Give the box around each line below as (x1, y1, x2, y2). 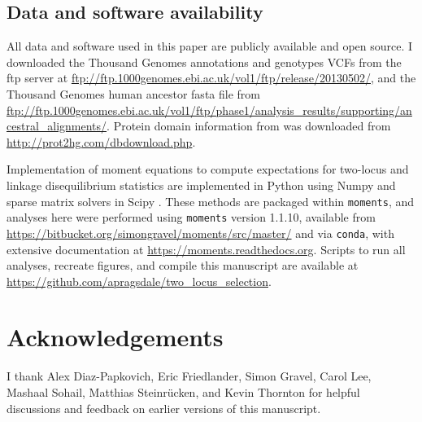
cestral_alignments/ (7, 117, 107, 134)
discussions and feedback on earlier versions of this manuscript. (7, 399, 321, 416)
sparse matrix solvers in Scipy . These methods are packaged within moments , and (7, 192, 415, 209)
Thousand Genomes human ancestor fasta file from (7, 85, 260, 102)
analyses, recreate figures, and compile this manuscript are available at (7, 257, 359, 274)
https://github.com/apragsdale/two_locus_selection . (7, 272, 272, 289)
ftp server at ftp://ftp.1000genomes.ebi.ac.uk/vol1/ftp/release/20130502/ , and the (7, 69, 416, 86)
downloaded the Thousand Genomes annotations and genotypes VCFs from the (7, 53, 402, 70)
